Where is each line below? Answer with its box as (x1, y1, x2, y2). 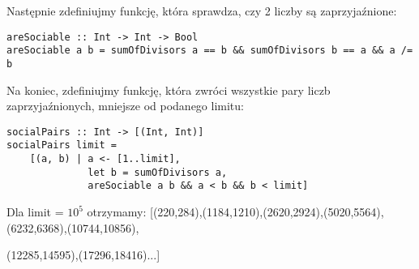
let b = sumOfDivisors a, (88, 166, 228, 178)
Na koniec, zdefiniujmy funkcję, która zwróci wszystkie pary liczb (6, 81, 331, 98)
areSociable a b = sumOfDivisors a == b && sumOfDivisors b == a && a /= (6, 45, 413, 57)
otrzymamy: (87, 203, 147, 220)
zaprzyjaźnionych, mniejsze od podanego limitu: (6, 97, 244, 114)
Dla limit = (6, 203, 64, 220)
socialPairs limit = (6, 139, 118, 152)
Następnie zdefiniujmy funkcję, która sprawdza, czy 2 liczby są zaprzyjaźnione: (6, 2, 397, 19)
